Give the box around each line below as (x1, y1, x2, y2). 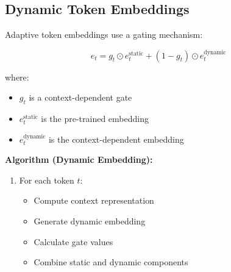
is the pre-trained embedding (41, 112, 149, 124)
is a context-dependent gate (29, 91, 132, 104)
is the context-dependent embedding (48, 132, 184, 145)
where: (5, 70, 29, 83)
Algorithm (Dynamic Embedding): (5, 153, 153, 166)
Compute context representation (34, 194, 154, 207)
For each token (19, 173, 74, 186)
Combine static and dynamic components (34, 256, 188, 268)
